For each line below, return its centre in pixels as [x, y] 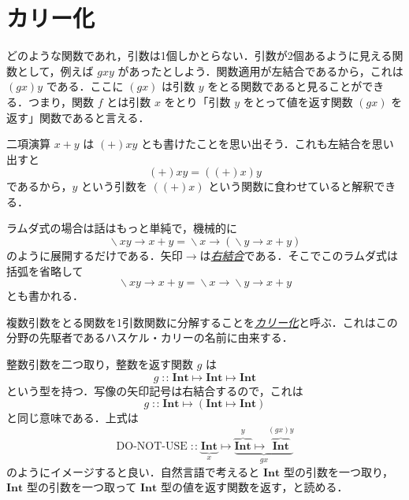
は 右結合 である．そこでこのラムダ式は [299, 256]
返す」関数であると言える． [78, 117]
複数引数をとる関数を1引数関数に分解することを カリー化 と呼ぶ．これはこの [202, 322]
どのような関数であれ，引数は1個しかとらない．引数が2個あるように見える [199, 56]
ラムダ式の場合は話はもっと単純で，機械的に [122, 228]
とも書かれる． [45, 296]
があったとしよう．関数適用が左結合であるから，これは [260, 70]
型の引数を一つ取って [82, 487]
